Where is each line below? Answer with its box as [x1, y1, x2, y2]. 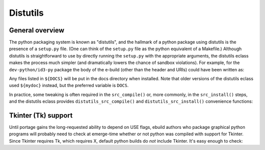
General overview [9, 26, 65, 34]
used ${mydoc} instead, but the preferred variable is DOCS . [9, 83, 129, 89]
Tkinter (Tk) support [9, 111, 73, 120]
